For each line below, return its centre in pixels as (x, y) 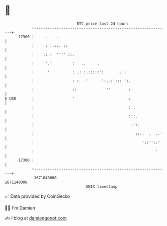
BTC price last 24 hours (103, 24)
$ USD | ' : (68, 98)
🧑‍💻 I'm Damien (20, 208)
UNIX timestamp (102, 186)
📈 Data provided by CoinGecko (37, 196)
